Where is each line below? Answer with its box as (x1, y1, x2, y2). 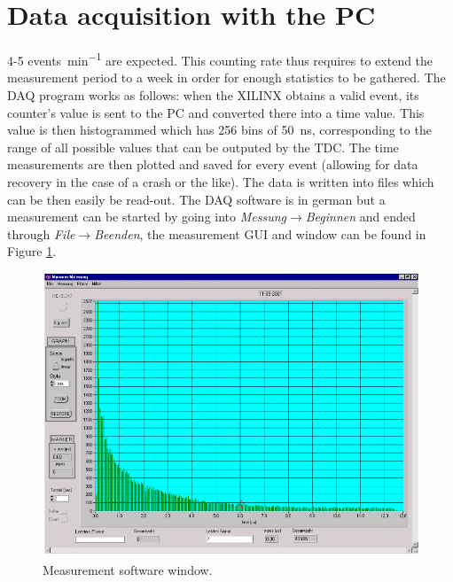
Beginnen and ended (305, 207, 416, 226)
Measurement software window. (43, 560, 213, 578)
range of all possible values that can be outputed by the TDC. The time (7, 137, 399, 156)
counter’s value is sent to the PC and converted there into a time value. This (7, 103, 425, 121)
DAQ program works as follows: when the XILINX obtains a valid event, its (7, 85, 419, 104)
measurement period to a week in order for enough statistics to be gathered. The (7, 68, 446, 87)
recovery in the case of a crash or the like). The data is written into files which (7, 172, 434, 190)
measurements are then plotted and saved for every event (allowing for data (7, 155, 418, 174)
